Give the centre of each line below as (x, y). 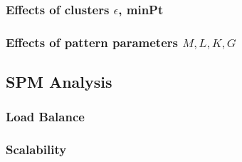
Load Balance (45, 117)
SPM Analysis (59, 82)
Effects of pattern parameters (92, 42)
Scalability (36, 150)
